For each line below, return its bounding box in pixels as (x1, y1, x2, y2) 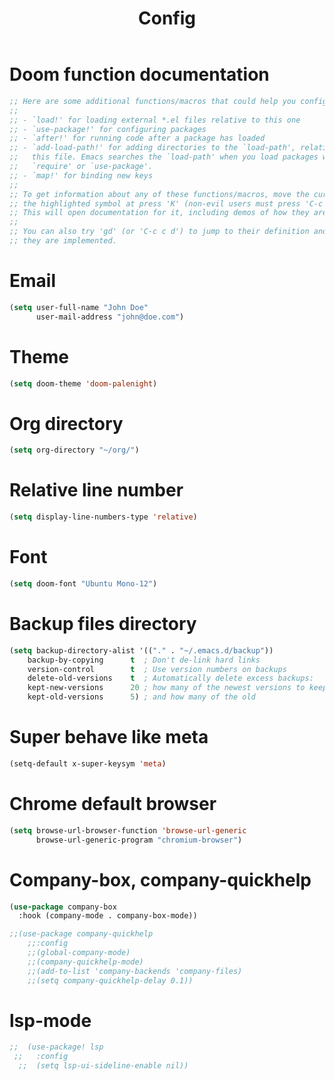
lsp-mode (9, 1009, 92, 1032)
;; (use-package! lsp (9, 1042, 104, 1052)
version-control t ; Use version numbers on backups (27, 664, 287, 674)
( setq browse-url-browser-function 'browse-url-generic (9, 825, 247, 836)
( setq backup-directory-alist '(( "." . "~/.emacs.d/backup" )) (9, 645, 274, 656)
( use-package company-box (9, 902, 117, 912)
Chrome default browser (9, 793, 217, 816)
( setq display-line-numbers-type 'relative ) (9, 512, 198, 522)
